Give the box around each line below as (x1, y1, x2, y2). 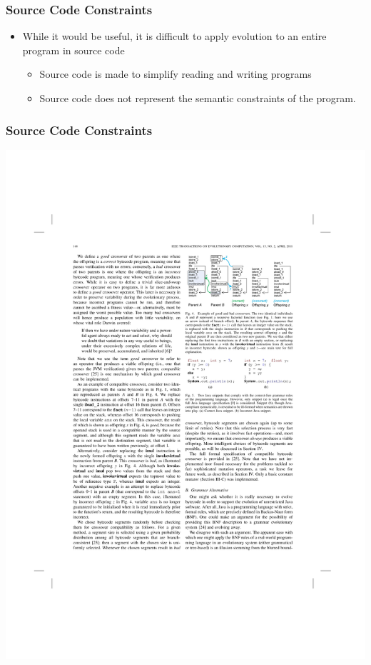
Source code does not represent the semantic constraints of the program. (39, 91, 356, 105)
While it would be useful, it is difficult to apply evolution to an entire (22, 29, 327, 44)
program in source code (22, 42, 125, 57)
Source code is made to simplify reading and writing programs (39, 66, 312, 81)
